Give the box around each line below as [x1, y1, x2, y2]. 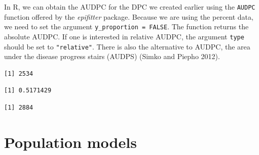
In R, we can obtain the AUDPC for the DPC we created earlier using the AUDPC [4, 2, 255, 12]
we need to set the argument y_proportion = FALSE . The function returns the [4, 21, 249, 32]
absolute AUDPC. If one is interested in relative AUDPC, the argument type [4, 31, 244, 41]
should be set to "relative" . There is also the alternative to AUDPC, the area [4, 41, 250, 51]
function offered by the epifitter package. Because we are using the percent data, [4, 11, 253, 22]
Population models [4, 131, 137, 152]
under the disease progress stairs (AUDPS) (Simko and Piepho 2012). [4, 51, 220, 62]
